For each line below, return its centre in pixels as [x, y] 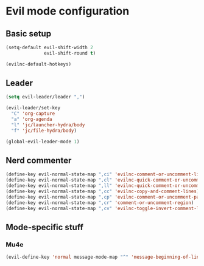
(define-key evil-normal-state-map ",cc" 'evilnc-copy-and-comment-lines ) [103, 191]
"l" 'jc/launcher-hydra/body [48, 125]
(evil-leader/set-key [33, 108]
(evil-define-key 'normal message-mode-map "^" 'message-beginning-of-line [104, 257]
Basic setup [29, 34]
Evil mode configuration [68, 11]
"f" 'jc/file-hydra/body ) [44, 131]
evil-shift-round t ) [70, 53]
